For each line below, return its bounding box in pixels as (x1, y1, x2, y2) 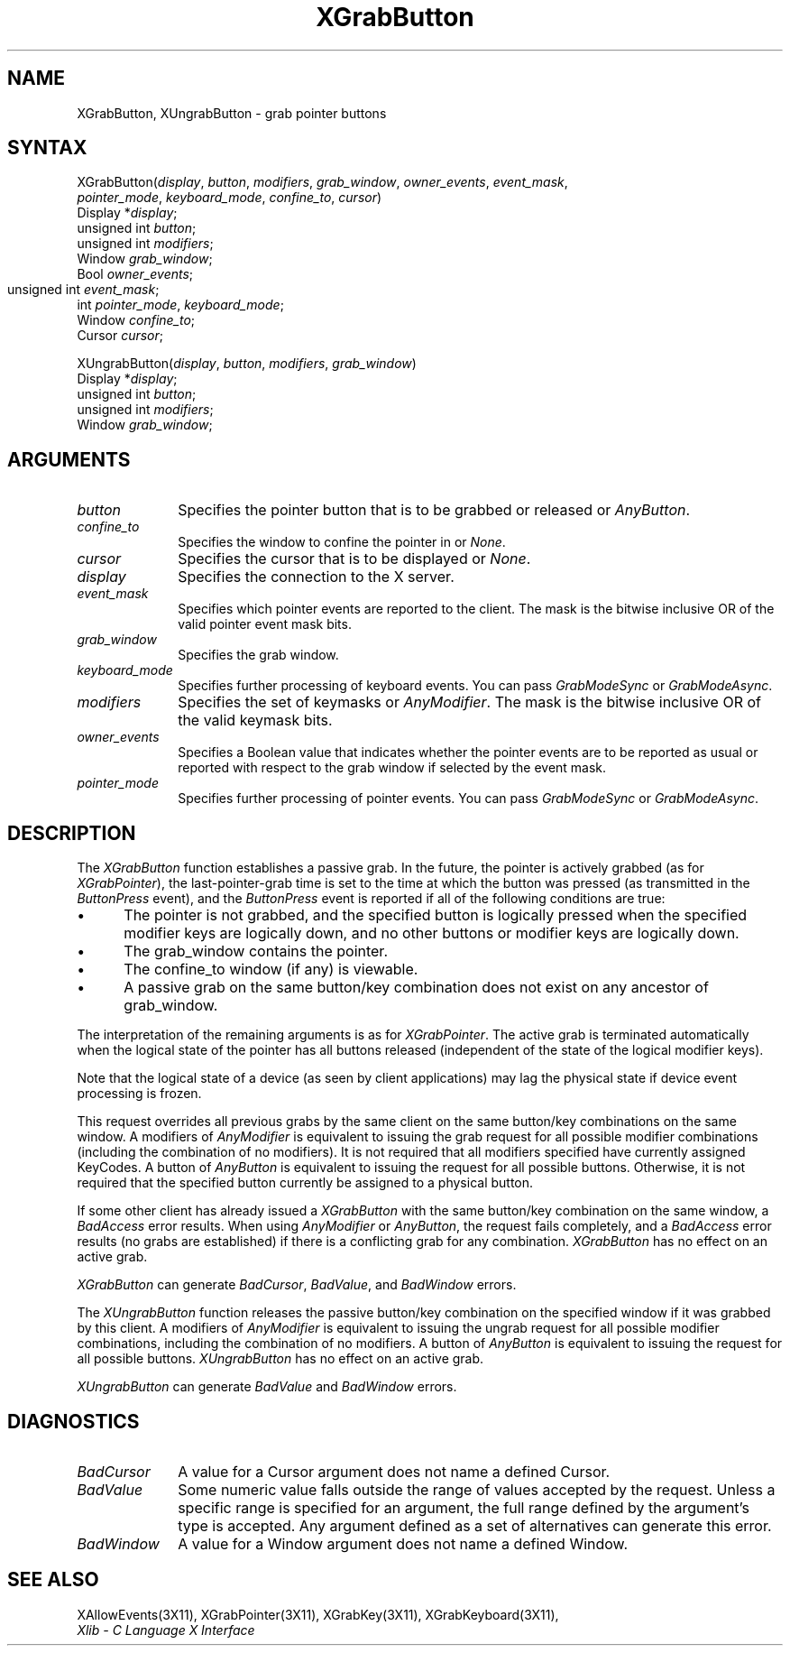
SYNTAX (7, 136, 87, 160)
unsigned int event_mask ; (7, 282, 160, 298)
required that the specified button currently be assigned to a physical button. (77, 1175, 534, 1191)
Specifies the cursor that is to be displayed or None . (178, 549, 531, 568)
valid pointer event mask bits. (178, 616, 352, 633)
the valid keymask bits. (178, 711, 333, 730)
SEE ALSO (7, 1568, 99, 1592)
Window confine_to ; (77, 312, 196, 328)
